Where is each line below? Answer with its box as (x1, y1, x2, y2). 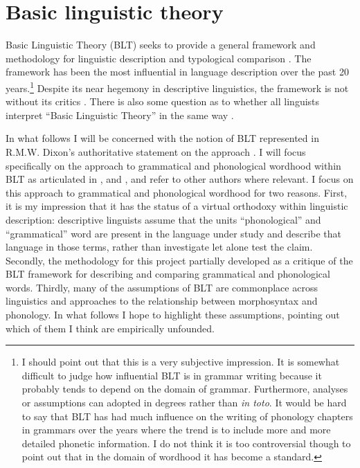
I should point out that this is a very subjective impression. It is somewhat (21, 354, 340, 369)
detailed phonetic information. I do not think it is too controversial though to (21, 435, 351, 450)
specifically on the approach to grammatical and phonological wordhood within (6, 158, 341, 172)
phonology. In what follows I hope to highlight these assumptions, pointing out (6, 307, 340, 322)
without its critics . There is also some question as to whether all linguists (6, 94, 320, 109)
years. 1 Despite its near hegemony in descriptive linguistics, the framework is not (6, 78, 349, 95)
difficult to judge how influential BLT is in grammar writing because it (21, 368, 322, 382)
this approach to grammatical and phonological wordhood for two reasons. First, (6, 185, 348, 199)
